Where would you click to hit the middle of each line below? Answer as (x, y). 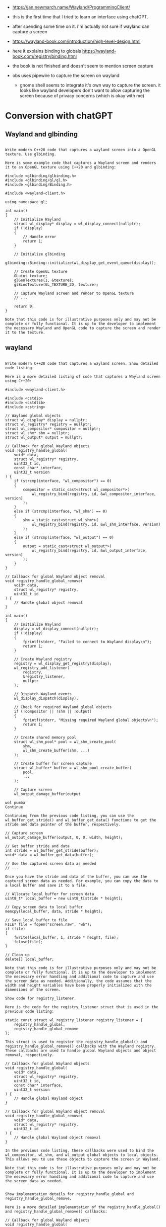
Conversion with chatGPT (59, 116)
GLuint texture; (31, 276)
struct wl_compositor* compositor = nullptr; (53, 429)
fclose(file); (28, 942)
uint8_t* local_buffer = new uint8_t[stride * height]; (64, 898)
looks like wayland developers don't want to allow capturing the (85, 90)
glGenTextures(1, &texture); (44, 280)
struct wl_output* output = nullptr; (44, 437)
